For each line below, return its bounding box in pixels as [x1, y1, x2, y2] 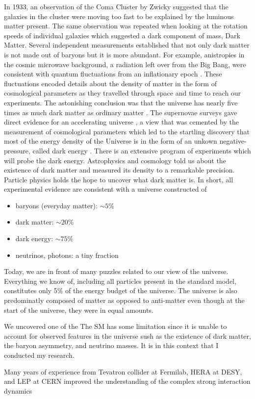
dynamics [4, 385, 32, 396]
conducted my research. [4, 350, 75, 360]
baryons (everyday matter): [15, 200, 98, 210]
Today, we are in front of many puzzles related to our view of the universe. [4, 266, 229, 276]
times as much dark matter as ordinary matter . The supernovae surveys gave [4, 107, 237, 117]
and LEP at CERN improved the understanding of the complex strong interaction [4, 376, 251, 386]
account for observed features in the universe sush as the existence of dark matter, [4, 330, 251, 341]
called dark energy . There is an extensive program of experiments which [32, 145, 251, 155]
